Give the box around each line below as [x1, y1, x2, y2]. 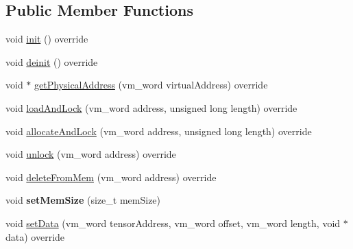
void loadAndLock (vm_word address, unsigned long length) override [5, 100, 297, 115]
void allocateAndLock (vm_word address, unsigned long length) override [5, 123, 312, 138]
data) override [5, 229, 65, 244]
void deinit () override [5, 54, 98, 69]
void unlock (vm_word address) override [5, 147, 176, 161]
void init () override [5, 32, 88, 46]
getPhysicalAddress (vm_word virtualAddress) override [34, 78, 268, 92]
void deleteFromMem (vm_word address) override [5, 169, 217, 184]
